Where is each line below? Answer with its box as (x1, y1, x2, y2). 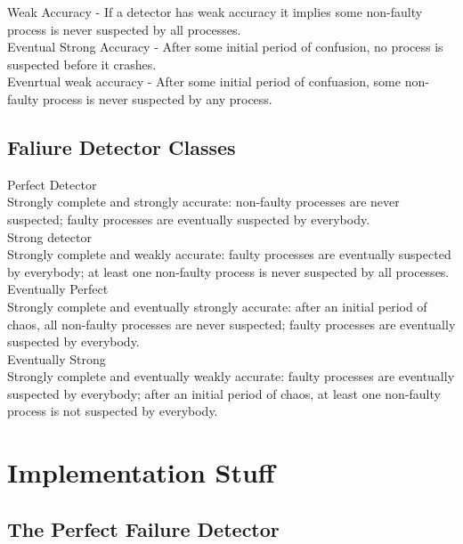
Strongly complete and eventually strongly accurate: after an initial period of (7, 296, 427, 315)
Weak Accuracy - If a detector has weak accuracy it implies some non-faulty (7, 3, 423, 20)
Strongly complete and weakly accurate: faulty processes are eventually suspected (7, 245, 451, 264)
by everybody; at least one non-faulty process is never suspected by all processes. (7, 262, 450, 280)
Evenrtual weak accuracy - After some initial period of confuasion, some (7, 72, 401, 91)
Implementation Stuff (7, 454, 275, 491)
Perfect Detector (7, 175, 97, 193)
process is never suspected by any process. (43, 89, 272, 108)
